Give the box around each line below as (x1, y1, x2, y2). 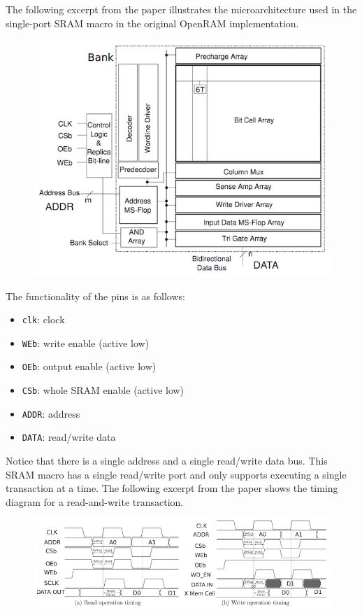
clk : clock (22, 312, 65, 327)
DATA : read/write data (22, 430, 116, 444)
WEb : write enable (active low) (22, 335, 150, 350)
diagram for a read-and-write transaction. (6, 494, 184, 509)
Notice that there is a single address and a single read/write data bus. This (6, 453, 328, 468)
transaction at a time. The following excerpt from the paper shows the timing (6, 481, 338, 495)
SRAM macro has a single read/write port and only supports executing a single (6, 467, 347, 481)
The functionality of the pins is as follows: (6, 288, 185, 303)
